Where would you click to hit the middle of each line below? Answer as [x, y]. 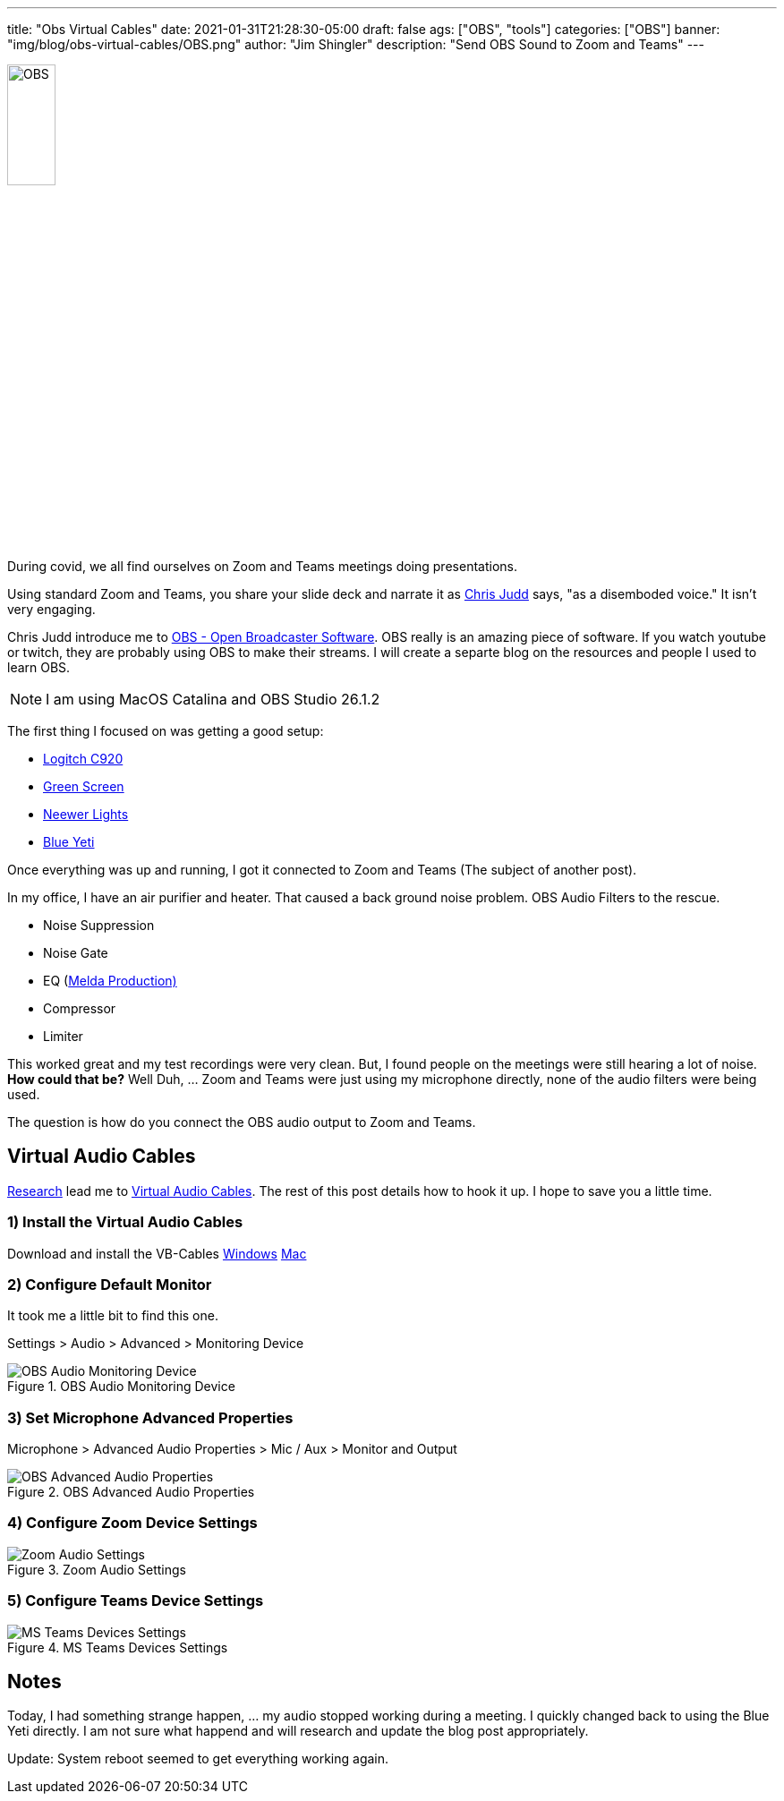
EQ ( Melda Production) [110, 981]
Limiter [63, 1036]
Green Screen [84, 786]
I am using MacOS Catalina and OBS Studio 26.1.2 [213, 699]
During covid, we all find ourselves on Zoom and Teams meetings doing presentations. [262, 566]
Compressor [80, 1008]
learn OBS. [39, 667]
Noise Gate [76, 953]
